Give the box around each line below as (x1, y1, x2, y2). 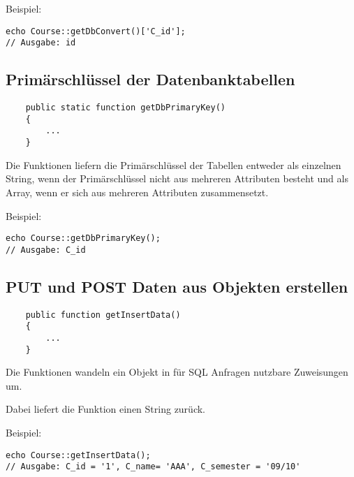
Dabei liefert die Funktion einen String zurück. (6, 402, 206, 416)
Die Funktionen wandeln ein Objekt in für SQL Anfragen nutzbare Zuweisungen (6, 365, 348, 379)
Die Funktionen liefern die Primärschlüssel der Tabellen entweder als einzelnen (6, 157, 341, 172)
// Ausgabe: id (6, 38, 76, 48)
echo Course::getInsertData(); (6, 450, 151, 460)
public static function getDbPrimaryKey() (25, 103, 226, 113)
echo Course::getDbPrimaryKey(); (6, 233, 161, 244)
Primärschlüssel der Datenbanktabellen (6, 68, 295, 90)
